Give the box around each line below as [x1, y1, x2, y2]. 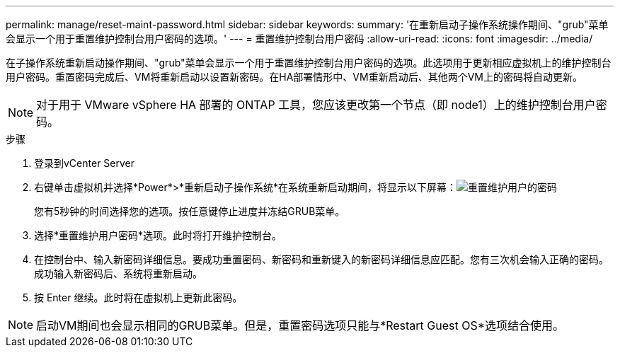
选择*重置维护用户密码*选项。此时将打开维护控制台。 [34, 229, 282, 241]
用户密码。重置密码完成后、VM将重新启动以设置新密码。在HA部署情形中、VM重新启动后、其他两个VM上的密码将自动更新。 [6, 71, 582, 83]
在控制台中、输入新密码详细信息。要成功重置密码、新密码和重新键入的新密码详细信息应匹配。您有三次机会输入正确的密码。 [34, 253, 609, 265]
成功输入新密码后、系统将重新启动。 [34, 267, 202, 279]
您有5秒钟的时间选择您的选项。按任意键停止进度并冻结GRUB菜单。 [34, 205, 345, 217]
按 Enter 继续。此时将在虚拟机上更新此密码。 [34, 291, 243, 303]
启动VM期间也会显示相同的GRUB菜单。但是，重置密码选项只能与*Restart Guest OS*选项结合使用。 [36, 318, 565, 332]
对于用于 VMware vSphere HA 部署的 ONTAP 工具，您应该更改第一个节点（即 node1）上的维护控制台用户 [36, 98, 596, 112]
